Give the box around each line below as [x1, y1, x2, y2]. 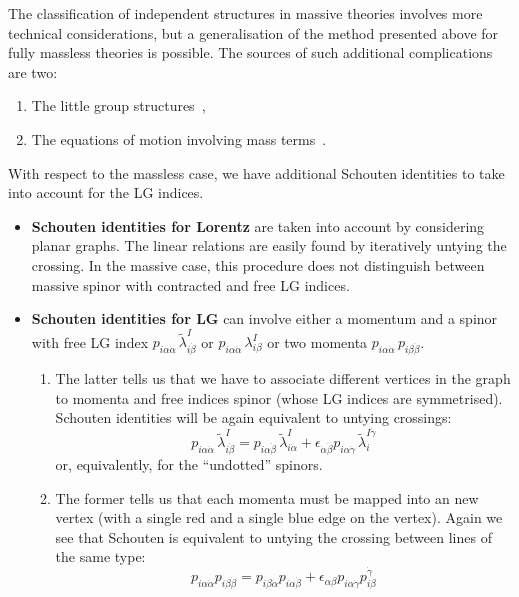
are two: [8, 61, 58, 82]
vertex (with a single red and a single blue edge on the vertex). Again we [55, 507, 503, 528]
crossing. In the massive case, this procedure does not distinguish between [31, 254, 485, 275]
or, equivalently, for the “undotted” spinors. [55, 454, 323, 475]
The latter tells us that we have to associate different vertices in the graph [55, 368, 511, 389]
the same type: [55, 546, 146, 567]
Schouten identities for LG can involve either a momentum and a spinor [31, 308, 498, 329]
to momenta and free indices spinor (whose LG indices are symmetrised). [55, 387, 503, 408]
